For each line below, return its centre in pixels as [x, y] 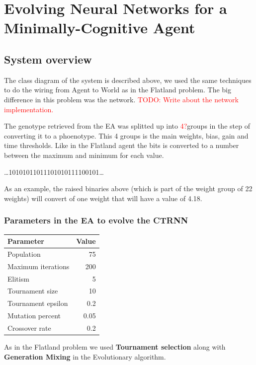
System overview [48, 59]
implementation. [29, 109]
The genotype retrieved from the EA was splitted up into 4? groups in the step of [127, 126]
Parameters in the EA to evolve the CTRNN [96, 220]
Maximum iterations [39, 266]
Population [24, 254]
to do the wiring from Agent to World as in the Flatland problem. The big [118, 90]
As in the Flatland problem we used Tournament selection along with [115, 347]
